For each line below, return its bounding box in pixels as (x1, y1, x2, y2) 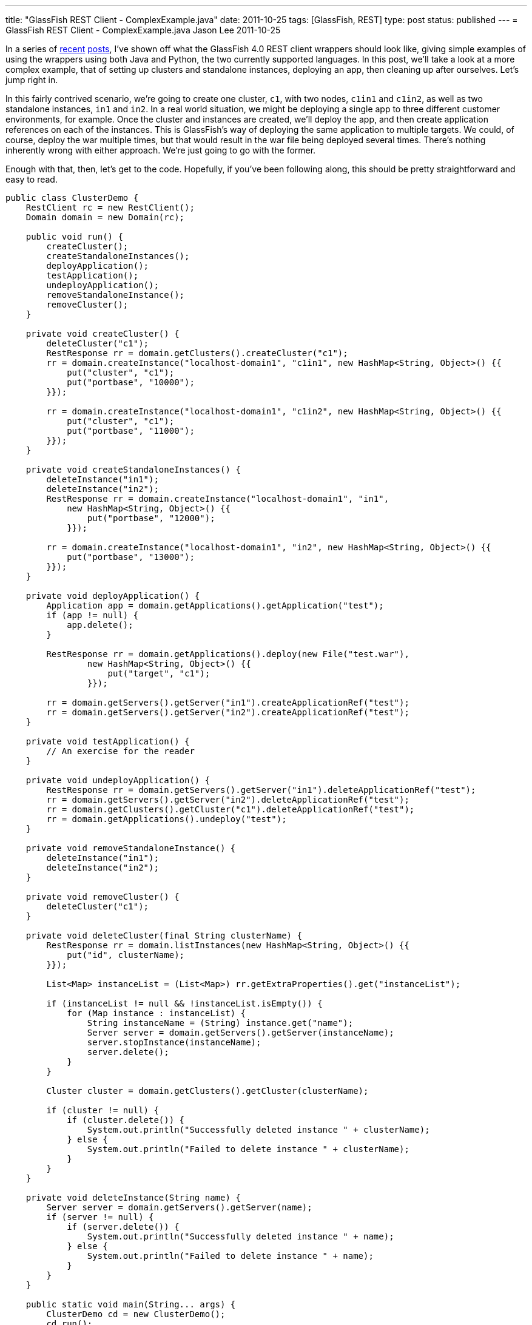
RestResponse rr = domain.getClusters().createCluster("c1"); (46, 348, 348, 358)
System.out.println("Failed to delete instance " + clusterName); (87, 1144, 409, 1154)
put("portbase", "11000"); (67, 426, 195, 436)
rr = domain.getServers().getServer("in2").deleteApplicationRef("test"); (46, 795, 409, 804)
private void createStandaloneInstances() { (25, 465, 241, 474)
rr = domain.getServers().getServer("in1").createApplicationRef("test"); (46, 698, 409, 707)
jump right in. (5, 75, 58, 85)
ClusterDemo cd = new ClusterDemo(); (46, 1309, 226, 1319)
